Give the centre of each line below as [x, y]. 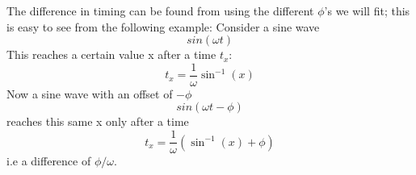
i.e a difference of [49, 161]
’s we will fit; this [367, 10]
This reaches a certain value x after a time [111, 54]
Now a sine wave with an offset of [90, 93]
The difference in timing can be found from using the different [160, 10]
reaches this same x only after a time [98, 121]
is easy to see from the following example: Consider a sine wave [163, 26]
